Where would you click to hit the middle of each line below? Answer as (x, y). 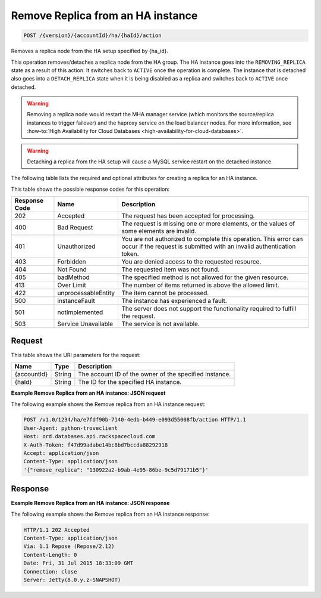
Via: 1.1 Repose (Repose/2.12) (69, 546)
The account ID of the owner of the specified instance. (155, 374)
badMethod (74, 277)
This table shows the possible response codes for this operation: (90, 189)
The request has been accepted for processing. (188, 216)
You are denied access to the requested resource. (191, 262)
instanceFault (76, 301)
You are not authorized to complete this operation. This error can (212, 239)
